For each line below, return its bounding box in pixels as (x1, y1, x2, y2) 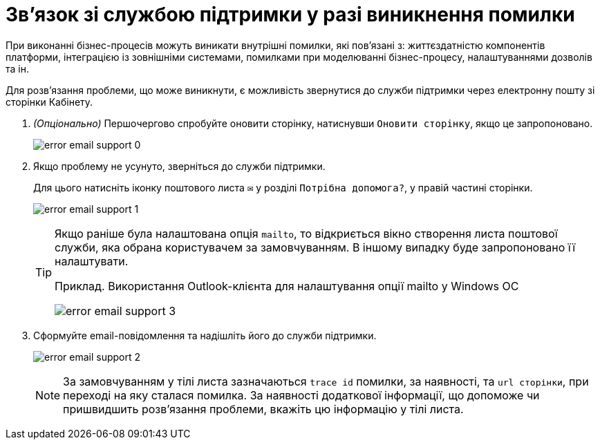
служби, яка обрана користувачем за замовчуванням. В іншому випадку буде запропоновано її (55, 240, 576, 254)
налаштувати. (55, 254, 129, 268)
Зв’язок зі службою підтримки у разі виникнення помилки (6, 3, 575, 26)
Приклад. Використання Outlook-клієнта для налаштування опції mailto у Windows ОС (55, 278, 519, 293)
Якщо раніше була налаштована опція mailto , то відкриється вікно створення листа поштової (55, 226, 558, 240)
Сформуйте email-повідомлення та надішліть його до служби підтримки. (33, 329, 377, 341)
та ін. (6, 62, 29, 75)
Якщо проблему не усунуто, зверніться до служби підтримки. (33, 160, 326, 172)
